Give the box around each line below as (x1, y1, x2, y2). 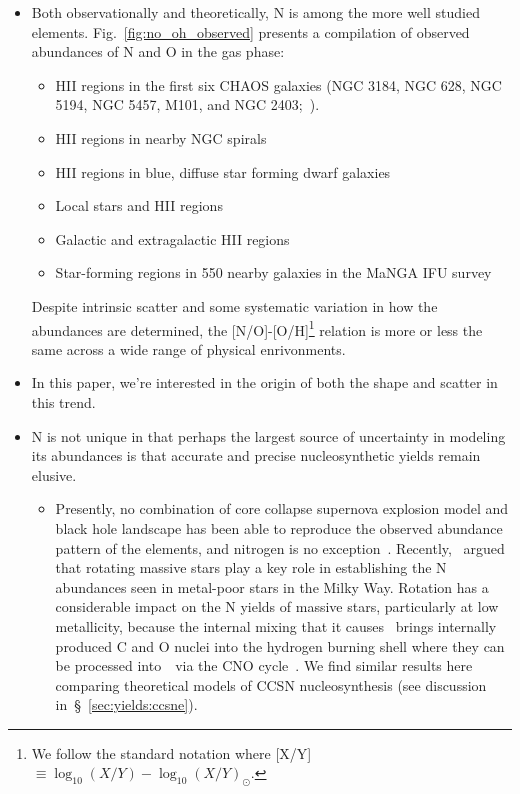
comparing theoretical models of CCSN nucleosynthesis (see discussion (55, 674, 487, 695)
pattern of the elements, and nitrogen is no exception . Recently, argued (55, 537, 505, 558)
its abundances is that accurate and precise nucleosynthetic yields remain (31, 445, 481, 466)
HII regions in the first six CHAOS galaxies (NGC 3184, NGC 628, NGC (55, 74, 502, 95)
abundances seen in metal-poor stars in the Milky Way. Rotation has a (55, 576, 489, 597)
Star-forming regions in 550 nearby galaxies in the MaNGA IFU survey (55, 262, 492, 283)
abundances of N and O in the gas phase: (31, 41, 285, 62)
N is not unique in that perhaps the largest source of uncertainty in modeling (31, 425, 506, 446)
